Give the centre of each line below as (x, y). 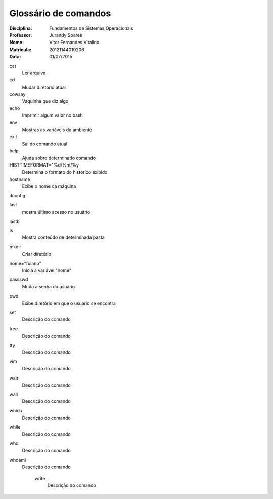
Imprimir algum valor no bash (53, 115)
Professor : (21, 35)
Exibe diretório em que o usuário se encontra (69, 303)
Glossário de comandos (60, 13)
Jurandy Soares (66, 35)
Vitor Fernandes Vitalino (74, 43)
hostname (20, 179)
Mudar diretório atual (44, 87)
